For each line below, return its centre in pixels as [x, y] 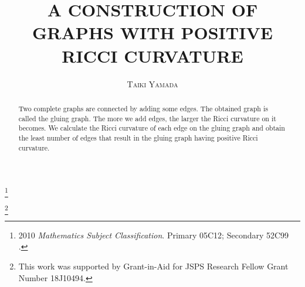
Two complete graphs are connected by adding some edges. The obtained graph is [143, 108]
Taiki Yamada [152, 83]
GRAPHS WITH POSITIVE [152, 33]
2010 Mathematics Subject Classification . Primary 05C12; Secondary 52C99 [154, 235]
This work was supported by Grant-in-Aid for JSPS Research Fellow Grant [153, 266]
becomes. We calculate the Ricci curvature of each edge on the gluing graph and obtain [152, 128]
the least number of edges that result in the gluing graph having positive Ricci [138, 137]
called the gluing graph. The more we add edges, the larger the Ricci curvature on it [147, 118]
